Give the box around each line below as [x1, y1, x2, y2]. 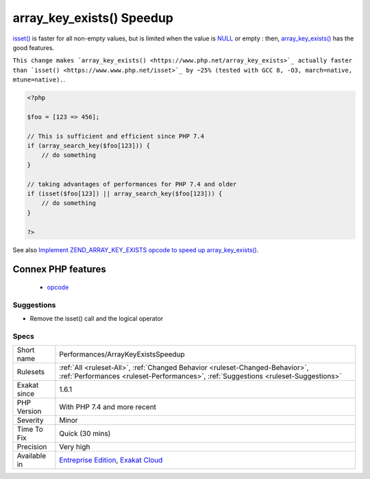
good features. [12, 43, 55, 51]
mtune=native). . [12, 75, 66, 84]
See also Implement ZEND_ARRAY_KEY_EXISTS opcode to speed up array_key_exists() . [12, 245, 259, 254]
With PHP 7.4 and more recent [59, 402, 157, 412]
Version [16, 406, 42, 416]
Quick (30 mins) [59, 429, 111, 439]
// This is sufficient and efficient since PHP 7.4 [27, 132, 205, 140]
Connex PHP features [12, 264, 106, 275]
